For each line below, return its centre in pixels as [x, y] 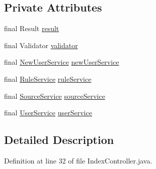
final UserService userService [48, 113]
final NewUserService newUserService [62, 62]
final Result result [32, 28]
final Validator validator [41, 45]
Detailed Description [59, 140]
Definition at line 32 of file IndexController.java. [78, 160]
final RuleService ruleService [48, 78]
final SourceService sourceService [55, 96]
